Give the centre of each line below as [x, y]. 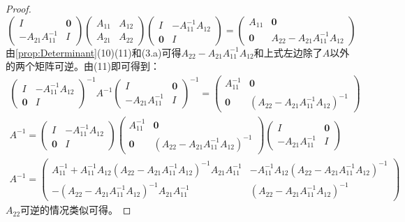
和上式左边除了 [288, 52]
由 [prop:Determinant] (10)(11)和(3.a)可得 [94, 52]
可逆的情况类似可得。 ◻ [76, 210]
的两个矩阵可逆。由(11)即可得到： [83, 66]
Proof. [19, 8]
